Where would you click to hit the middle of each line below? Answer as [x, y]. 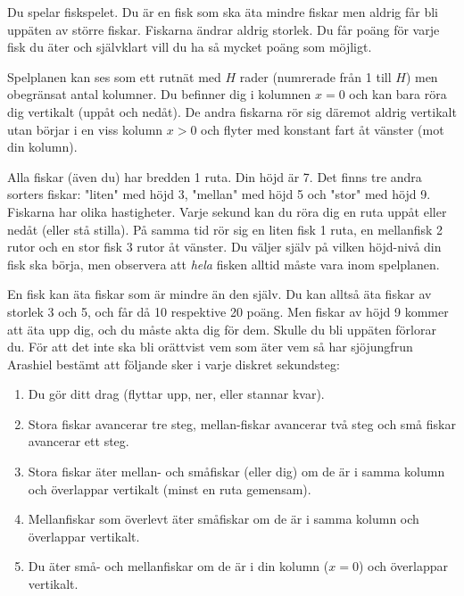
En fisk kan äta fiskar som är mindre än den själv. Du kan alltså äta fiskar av [220, 294]
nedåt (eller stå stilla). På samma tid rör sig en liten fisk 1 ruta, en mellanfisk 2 [225, 229]
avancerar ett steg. [79, 441]
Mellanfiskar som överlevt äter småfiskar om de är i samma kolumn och [224, 519]
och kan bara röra [398, 94]
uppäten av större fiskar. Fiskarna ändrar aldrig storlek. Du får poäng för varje [224, 29]
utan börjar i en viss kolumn [85, 129]
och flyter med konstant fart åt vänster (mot [323, 129]
